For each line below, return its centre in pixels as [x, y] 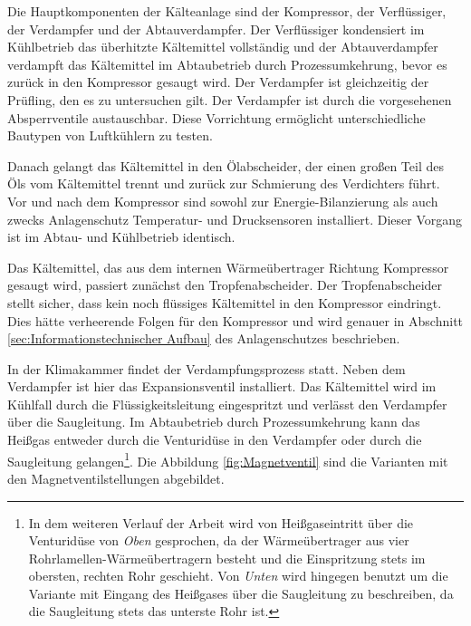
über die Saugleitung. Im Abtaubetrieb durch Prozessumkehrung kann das [214, 422]
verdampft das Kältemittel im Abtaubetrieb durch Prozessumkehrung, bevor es [227, 64]
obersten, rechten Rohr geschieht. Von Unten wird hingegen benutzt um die [238, 576]
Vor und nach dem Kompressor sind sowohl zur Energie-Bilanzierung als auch [223, 201]
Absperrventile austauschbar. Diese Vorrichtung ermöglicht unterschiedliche [216, 117]
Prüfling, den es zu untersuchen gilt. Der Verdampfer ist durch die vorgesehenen [230, 99]
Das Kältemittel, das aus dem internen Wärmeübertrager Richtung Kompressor [228, 267]
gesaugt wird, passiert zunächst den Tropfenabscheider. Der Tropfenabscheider [225, 285]
